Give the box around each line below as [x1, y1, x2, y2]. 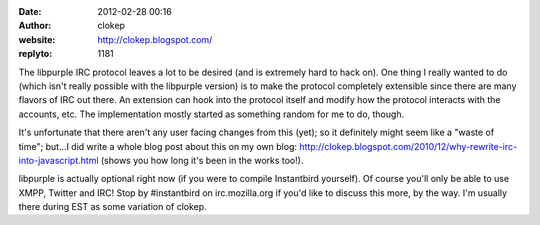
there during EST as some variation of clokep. [18, 201, 207, 213]
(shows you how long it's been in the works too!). [100, 154, 304, 166]
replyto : [18, 48, 53, 60]
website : [18, 33, 56, 45]
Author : [18, 20, 52, 32]
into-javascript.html [18, 154, 99, 166]
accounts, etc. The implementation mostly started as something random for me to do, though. [18, 108, 405, 120]
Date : [18, 6, 42, 17]
